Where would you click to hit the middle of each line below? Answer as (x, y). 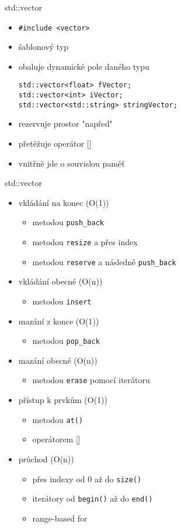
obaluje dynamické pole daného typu (84, 66)
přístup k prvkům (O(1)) (63, 400)
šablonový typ (43, 47)
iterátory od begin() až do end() (93, 498)
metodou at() (58, 419)
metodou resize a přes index (85, 242)
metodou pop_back (66, 341)
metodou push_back (68, 222)
